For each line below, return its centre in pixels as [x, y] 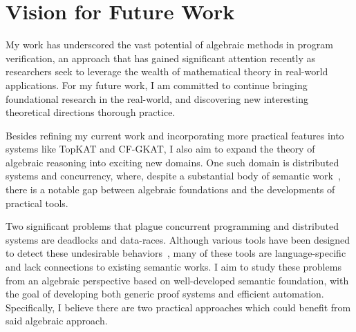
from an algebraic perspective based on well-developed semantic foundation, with [177, 280]
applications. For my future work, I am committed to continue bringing [157, 85]
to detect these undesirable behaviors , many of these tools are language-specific [176, 253]
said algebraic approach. [57, 321]
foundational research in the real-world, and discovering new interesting [157, 98]
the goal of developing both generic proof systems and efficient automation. [165, 294]
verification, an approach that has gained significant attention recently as [160, 58]
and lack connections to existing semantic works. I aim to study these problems [174, 267]
